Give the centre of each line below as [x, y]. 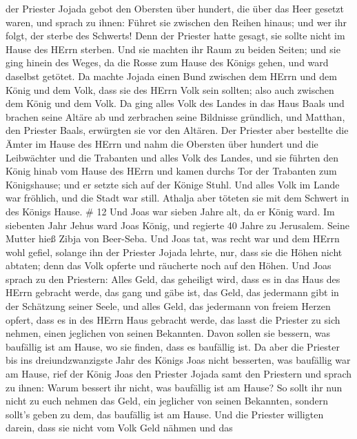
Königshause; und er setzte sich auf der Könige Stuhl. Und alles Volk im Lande [173, 184]
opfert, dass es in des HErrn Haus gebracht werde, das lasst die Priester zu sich [173, 319]
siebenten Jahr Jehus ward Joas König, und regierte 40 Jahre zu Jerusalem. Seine [177, 225]
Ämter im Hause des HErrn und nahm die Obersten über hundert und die [162, 143]
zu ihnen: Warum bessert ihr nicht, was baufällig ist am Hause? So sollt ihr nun [174, 387]
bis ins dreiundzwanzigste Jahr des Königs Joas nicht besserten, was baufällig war [178, 360]
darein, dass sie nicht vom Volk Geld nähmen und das [119, 428]
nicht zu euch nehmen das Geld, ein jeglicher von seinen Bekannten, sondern [167, 401]
